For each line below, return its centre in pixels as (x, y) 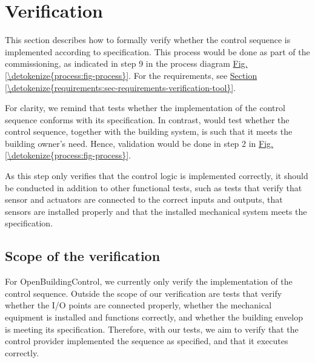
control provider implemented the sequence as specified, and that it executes (147, 341)
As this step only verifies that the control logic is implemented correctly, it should (157, 176)
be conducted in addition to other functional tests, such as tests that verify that (154, 187)
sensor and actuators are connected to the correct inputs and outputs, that (144, 199)
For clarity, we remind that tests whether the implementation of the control (145, 108)
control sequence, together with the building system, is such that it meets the (149, 131)
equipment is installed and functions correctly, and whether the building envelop (154, 317)
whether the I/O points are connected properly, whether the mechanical (138, 305)
